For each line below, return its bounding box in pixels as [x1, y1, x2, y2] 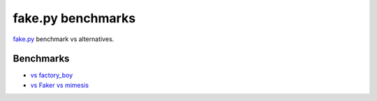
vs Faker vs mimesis [30, 81, 89, 89]
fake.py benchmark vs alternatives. [13, 35, 114, 43]
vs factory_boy [30, 71, 73, 79]
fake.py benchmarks [13, 10, 136, 26]
